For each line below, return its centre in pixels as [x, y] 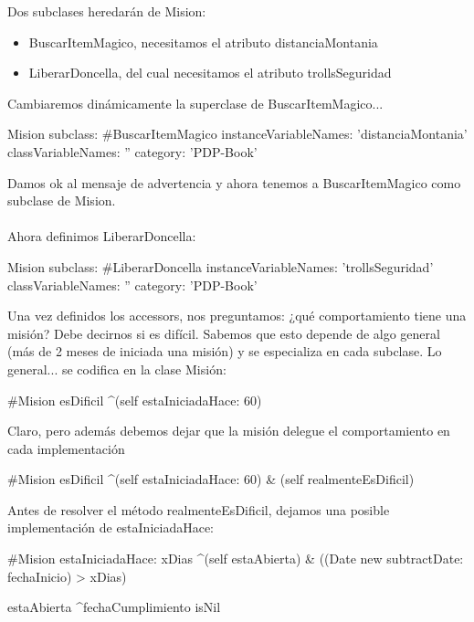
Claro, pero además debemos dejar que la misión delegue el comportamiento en [229, 431]
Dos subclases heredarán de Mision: [107, 11]
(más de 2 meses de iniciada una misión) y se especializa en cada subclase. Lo [225, 351]
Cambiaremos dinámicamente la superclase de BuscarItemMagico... [195, 103]
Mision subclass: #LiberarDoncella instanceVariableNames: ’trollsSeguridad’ [221, 266]
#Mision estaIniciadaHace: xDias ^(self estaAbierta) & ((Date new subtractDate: [236, 559]
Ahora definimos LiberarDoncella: [102, 236]
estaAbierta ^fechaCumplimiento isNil [114, 607]
